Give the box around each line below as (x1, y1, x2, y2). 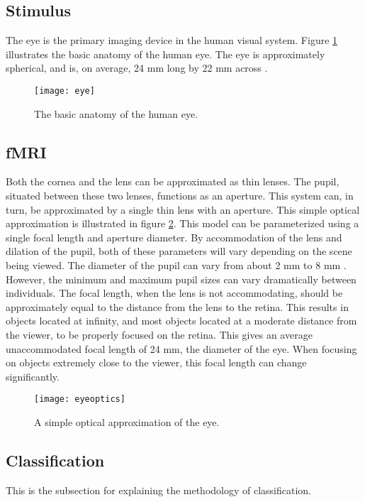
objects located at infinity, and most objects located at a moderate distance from (6, 313, 357, 328)
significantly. (6, 369, 60, 383)
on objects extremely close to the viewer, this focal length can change (6, 355, 307, 370)
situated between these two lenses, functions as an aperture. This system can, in (6, 188, 354, 203)
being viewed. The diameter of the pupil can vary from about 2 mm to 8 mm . (6, 258, 347, 272)
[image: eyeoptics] (34, 394, 125, 405)
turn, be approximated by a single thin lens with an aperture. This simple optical (6, 202, 360, 217)
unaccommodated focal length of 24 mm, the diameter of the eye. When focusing (6, 341, 357, 356)
